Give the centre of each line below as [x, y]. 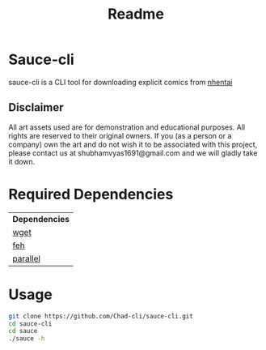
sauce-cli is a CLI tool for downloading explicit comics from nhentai [120, 82]
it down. [22, 161]
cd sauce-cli [30, 324]
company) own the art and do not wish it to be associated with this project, [133, 144]
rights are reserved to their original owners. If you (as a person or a [120, 135]
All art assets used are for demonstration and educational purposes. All [127, 127]
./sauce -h [27, 339]
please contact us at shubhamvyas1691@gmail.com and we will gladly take [133, 153]
